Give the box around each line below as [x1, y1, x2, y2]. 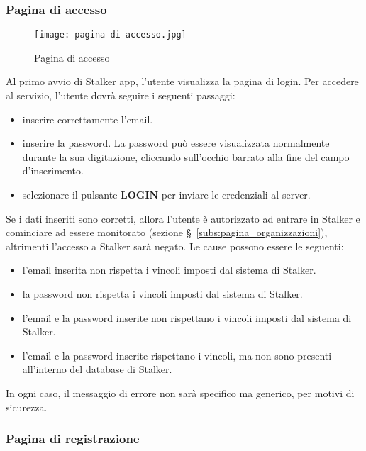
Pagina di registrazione [6, 430, 140, 447]
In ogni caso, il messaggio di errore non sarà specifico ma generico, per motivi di [6, 385, 355, 400]
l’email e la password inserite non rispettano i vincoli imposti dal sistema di [22, 310, 352, 325]
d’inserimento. [22, 163, 84, 178]
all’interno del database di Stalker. [22, 362, 172, 377]
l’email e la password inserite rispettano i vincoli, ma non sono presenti [22, 347, 332, 362]
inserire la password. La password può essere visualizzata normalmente [22, 135, 330, 150]
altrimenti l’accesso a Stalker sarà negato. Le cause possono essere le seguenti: [6, 238, 344, 253]
